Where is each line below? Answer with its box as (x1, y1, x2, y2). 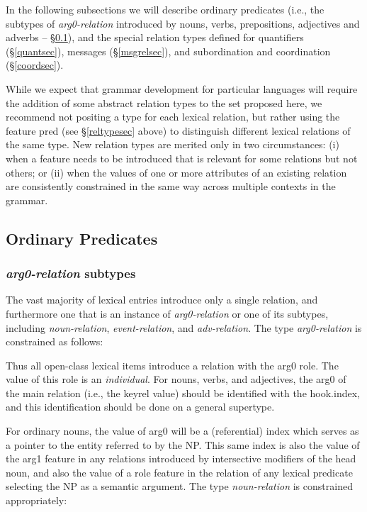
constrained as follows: (6, 334, 103, 349)
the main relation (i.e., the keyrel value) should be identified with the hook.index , (6, 385, 360, 400)
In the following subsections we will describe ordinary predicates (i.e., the (6, 2, 324, 16)
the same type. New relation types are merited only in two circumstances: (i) (6, 137, 339, 152)
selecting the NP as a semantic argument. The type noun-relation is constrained (6, 479, 353, 494)
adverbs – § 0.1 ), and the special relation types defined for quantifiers (6, 30, 304, 45)
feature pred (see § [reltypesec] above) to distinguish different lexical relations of (6, 123, 351, 138)
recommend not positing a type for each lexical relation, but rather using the (6, 109, 340, 124)
